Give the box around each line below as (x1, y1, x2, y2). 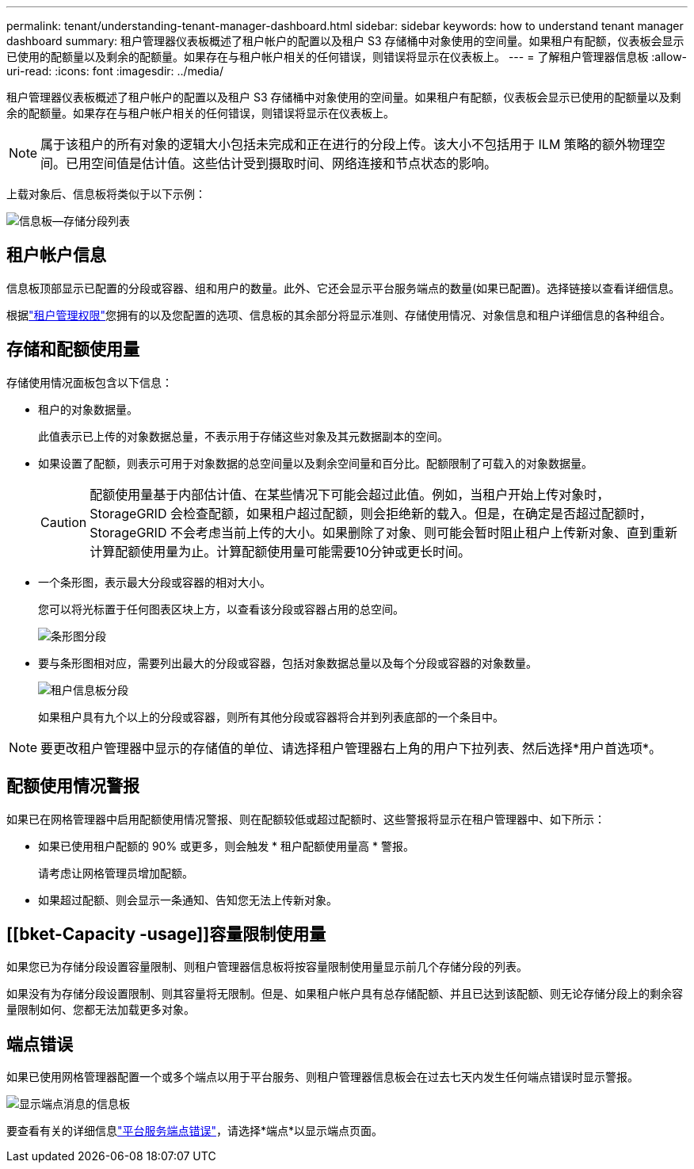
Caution (40, 514, 87, 530)
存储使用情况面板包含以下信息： (6, 375, 173, 389)
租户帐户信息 (6, 245, 106, 266)
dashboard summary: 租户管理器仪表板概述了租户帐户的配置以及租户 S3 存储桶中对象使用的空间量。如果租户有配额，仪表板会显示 (6, 34, 684, 48)
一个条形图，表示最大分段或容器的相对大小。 (38, 575, 271, 589)
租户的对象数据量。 (38, 402, 138, 416)
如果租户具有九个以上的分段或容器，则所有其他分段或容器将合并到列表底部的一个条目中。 (38, 709, 504, 724)
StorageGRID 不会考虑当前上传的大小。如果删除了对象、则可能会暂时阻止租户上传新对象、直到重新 (90, 524, 677, 541)
